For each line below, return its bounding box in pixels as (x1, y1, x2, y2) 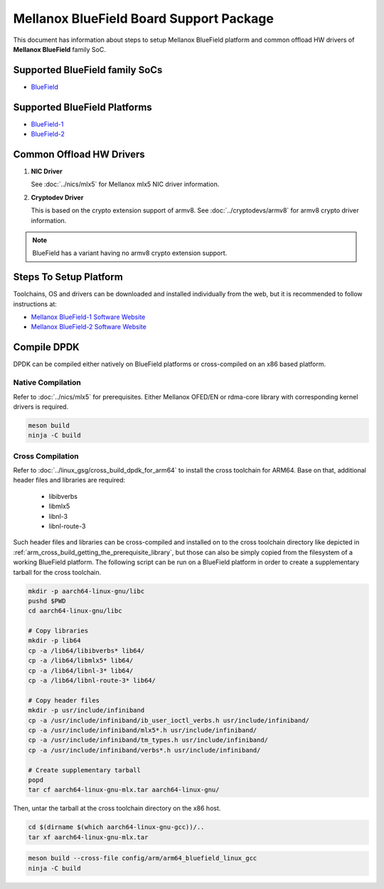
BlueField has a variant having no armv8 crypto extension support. (32, 249, 228, 257)
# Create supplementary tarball (28, 766, 142, 774)
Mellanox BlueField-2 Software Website (31, 323, 147, 331)
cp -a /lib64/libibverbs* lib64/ (28, 647, 145, 654)
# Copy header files (28, 696, 100, 704)
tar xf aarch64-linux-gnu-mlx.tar (28, 833, 149, 841)
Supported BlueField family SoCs (13, 64, 163, 76)
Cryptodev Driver (31, 193, 84, 202)
